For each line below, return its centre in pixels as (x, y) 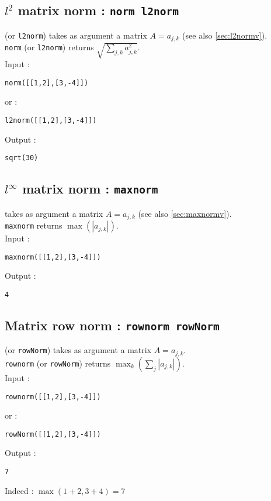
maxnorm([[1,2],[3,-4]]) (53, 257)
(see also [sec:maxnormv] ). (185, 213)
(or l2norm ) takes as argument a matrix (76, 35)
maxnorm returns (34, 225)
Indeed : (19, 490)
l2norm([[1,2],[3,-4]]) (51, 121)
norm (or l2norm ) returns (49, 47)
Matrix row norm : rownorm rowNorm (112, 325)
